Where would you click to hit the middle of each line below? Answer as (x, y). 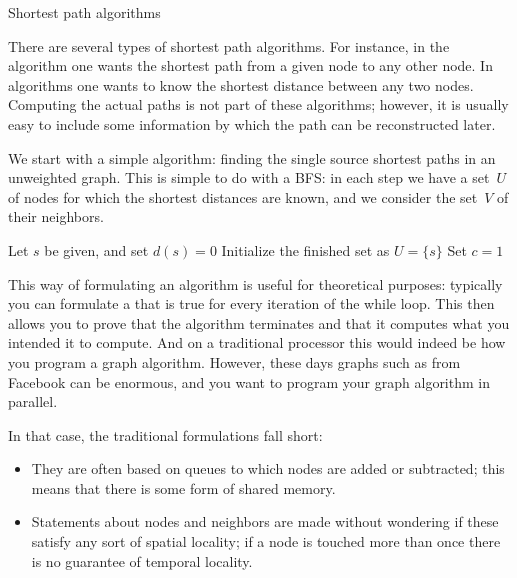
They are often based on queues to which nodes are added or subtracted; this (268, 468)
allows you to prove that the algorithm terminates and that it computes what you (259, 322)
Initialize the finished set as (305, 249)
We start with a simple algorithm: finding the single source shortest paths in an (252, 157)
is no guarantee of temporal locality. (142, 560)
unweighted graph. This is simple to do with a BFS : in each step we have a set (249, 177)
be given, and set (96, 249)
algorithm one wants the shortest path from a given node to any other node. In (250, 65)
